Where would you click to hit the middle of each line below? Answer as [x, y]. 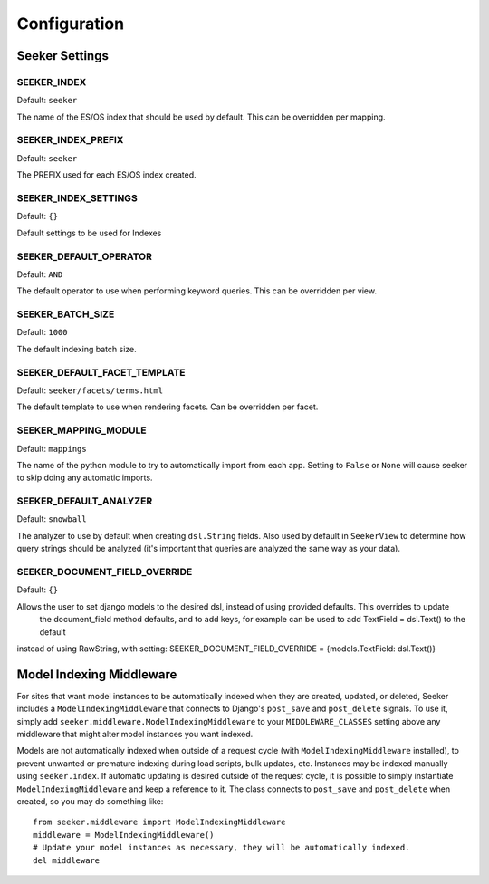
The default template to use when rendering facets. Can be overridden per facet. [168, 407]
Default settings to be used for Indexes [89, 233]
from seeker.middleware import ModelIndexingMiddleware [159, 822]
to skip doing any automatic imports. [85, 478]
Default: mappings [52, 448]
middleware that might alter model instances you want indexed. [135, 734]
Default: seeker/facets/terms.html [90, 390]
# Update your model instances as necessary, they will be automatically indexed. [221, 848]
